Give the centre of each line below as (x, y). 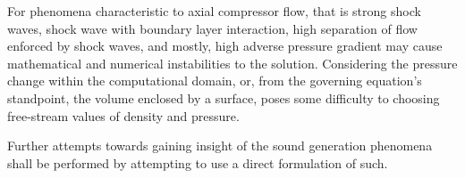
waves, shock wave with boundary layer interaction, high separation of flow (212, 28)
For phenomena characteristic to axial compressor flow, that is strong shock (214, 11)
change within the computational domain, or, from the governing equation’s (215, 81)
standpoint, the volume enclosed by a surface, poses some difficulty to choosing (224, 97)
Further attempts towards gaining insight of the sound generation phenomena (220, 146)
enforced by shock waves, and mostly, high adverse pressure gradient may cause (225, 46)
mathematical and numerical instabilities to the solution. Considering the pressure (232, 63)
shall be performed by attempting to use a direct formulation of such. (198, 162)
